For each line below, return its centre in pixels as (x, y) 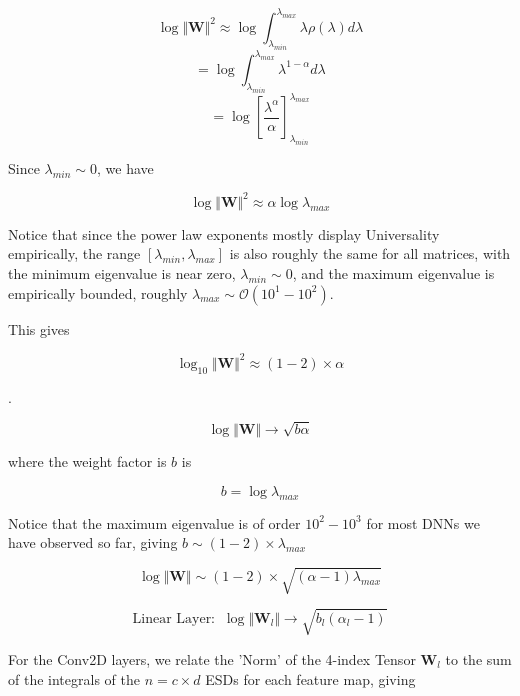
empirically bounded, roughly (98, 292)
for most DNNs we (423, 522)
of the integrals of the (74, 678)
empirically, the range (74, 253)
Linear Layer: (174, 618)
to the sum (478, 658)
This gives (39, 328)
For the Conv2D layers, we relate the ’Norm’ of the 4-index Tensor (212, 658)
